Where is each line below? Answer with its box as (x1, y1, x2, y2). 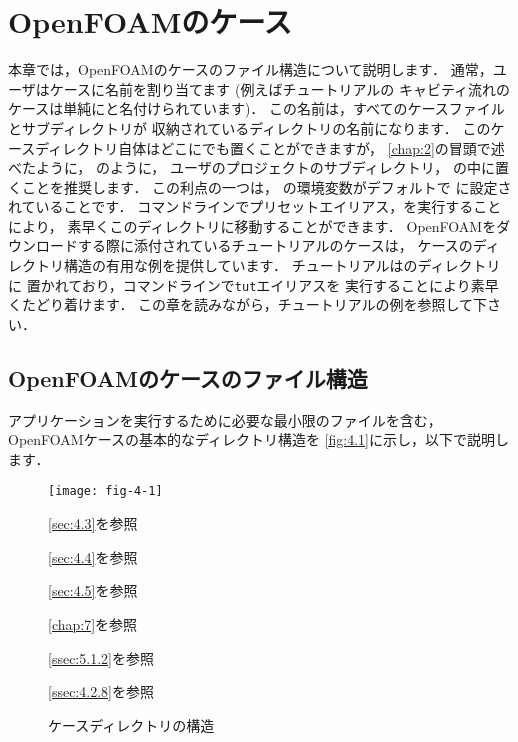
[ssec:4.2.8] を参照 (48, 681, 154, 702)
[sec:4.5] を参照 (48, 580, 138, 601)
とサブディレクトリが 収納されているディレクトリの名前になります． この (8, 117, 491, 138)
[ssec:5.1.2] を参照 (48, 647, 154, 668)
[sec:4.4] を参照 (48, 546, 138, 567)
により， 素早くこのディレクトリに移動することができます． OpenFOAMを (8, 215, 497, 236)
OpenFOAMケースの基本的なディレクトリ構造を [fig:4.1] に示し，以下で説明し (8, 429, 509, 450)
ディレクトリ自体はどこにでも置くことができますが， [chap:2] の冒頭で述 (35, 137, 505, 158)
